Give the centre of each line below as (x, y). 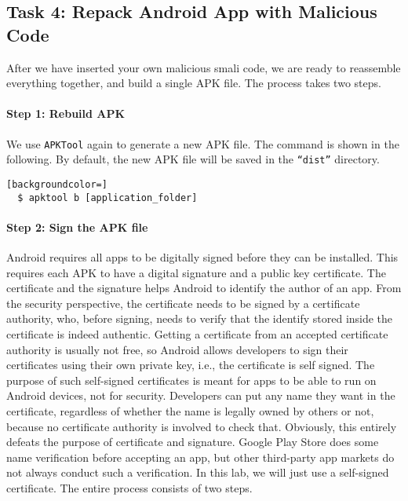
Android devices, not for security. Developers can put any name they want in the (201, 395)
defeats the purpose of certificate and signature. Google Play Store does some (193, 442)
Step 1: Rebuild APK (66, 113)
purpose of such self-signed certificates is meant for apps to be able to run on (191, 380)
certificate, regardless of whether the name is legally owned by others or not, (190, 410)
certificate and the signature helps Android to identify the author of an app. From (204, 288)
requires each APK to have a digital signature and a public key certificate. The (196, 272)
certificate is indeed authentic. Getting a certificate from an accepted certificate (197, 333)
